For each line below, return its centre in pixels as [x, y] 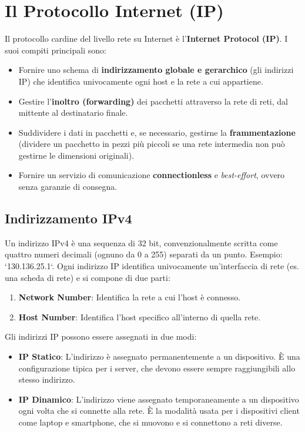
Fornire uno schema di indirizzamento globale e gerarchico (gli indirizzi [156, 70]
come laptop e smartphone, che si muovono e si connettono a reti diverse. [150, 422]
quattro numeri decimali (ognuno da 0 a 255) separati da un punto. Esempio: [144, 254]
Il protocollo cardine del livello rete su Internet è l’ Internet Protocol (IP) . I [146, 38]
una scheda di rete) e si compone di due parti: [88, 277]
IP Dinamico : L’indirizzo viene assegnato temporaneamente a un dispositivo [159, 399]
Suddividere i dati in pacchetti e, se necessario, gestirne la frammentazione [157, 132]
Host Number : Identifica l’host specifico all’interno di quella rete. [140, 317]
